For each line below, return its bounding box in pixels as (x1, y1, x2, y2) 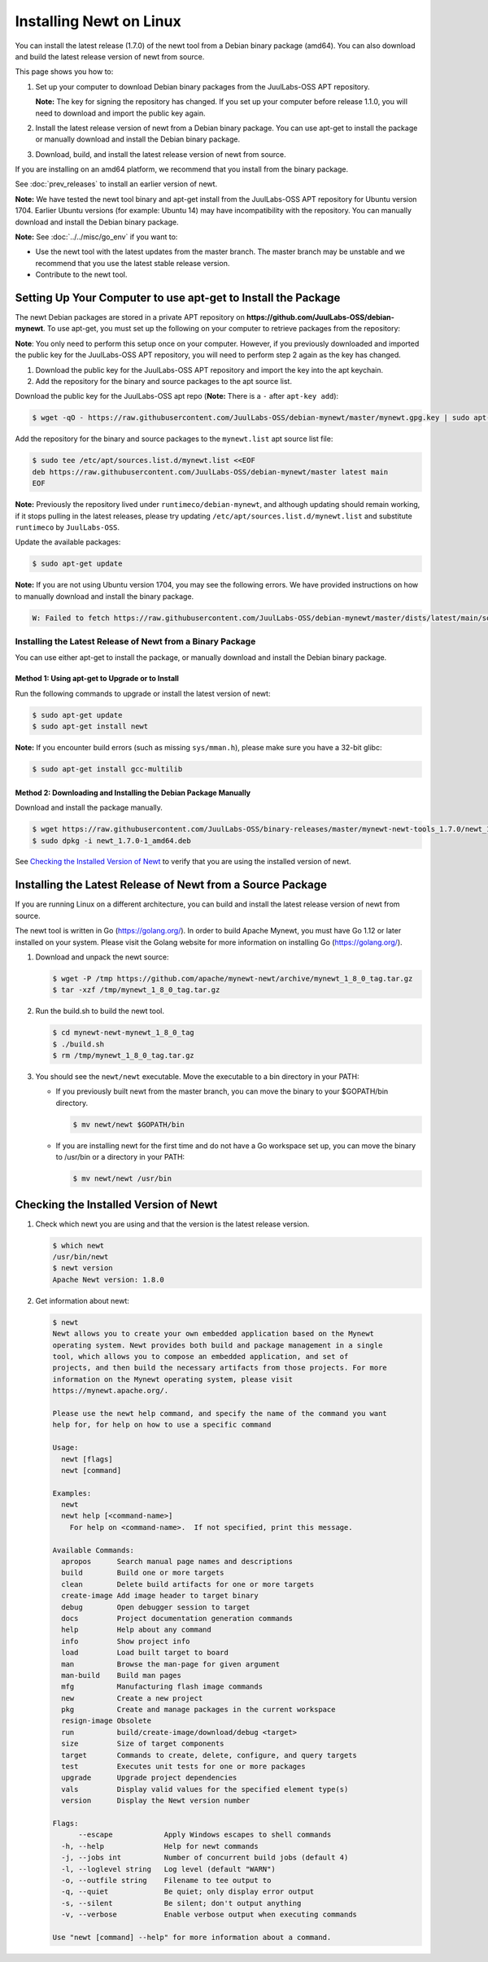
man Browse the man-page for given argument (61, 1659, 281, 1668)
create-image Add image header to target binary (61, 1591, 259, 1601)
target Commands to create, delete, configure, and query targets (61, 1750, 358, 1759)
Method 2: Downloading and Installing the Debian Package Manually (15, 788, 251, 797)
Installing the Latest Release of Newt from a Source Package (15, 878, 327, 892)
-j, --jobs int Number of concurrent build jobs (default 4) (61, 1853, 349, 1863)
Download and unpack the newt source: (35, 952, 170, 962)
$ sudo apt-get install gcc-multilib (32, 765, 183, 774)
